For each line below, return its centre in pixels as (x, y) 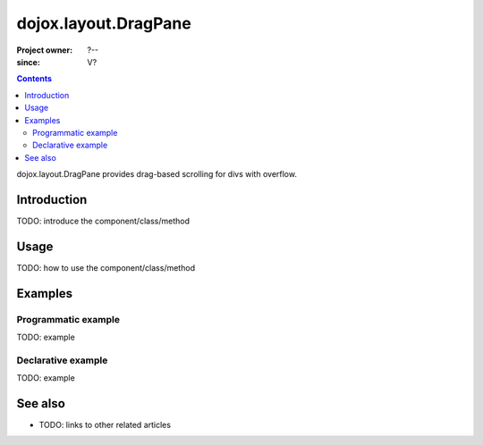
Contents (34, 79)
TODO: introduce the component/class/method (103, 221)
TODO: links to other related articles (105, 425)
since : (28, 62)
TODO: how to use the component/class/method (106, 267)
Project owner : (45, 50)
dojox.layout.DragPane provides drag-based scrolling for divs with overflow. (157, 174)
